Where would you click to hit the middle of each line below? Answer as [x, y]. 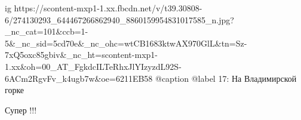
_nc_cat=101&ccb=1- [47, 31]
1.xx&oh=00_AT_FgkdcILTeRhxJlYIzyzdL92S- [93, 66]
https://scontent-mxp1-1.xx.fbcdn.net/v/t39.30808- [108, 8]
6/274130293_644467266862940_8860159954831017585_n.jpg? [119, 19]
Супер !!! [21, 110]
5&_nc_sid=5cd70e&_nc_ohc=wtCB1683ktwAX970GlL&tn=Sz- [126, 43]
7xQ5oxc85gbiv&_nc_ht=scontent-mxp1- [81, 55]
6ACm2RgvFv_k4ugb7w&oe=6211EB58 [79, 78]
